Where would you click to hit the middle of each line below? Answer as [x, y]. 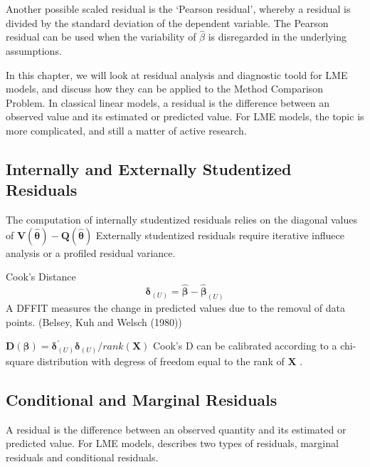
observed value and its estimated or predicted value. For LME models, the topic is [185, 116]
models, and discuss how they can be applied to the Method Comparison [165, 89]
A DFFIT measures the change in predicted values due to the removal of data [175, 308]
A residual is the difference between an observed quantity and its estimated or [176, 429]
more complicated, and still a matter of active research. [126, 130]
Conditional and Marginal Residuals [142, 399]
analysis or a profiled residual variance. [91, 252]
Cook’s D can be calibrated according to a [245, 346]
